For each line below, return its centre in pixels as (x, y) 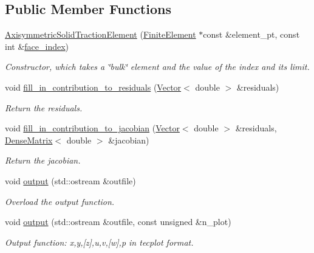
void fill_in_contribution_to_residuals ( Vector (93, 87)
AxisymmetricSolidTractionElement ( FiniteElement (101, 34)
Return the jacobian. (43, 160)
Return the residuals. (44, 107)
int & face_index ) (37, 46)
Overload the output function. (60, 201)
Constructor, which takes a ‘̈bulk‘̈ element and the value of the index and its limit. (157, 67)
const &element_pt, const (251, 34)
